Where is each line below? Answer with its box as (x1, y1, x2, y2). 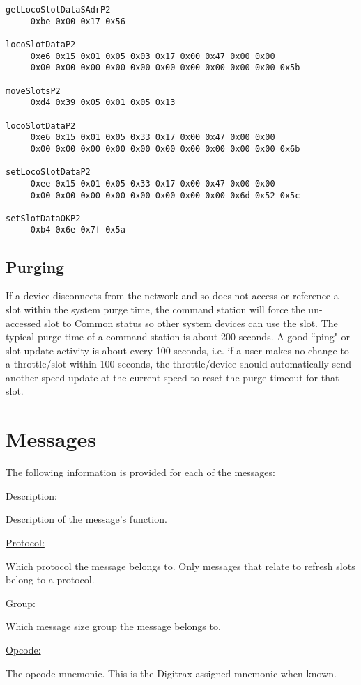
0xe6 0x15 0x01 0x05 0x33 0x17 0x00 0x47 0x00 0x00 (30, 132, 275, 143)
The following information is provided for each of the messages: (6, 465, 275, 480)
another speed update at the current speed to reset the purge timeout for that (6, 370, 339, 384)
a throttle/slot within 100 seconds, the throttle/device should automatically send (6, 356, 351, 371)
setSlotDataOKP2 (6, 213, 81, 223)
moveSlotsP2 (6, 86, 61, 96)
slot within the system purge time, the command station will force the (6, 301, 305, 316)
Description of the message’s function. (6, 512, 167, 526)
